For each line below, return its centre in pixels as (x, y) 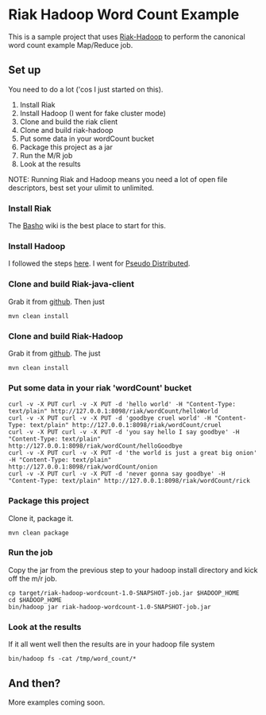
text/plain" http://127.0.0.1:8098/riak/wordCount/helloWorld (113, 411)
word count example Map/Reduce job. (71, 45)
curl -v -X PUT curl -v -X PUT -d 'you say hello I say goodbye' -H (124, 432)
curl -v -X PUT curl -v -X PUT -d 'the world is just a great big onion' (133, 453)
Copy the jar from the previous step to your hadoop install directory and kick (133, 569)
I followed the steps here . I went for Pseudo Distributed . (99, 263)
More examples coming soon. (57, 702)
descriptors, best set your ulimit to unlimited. (81, 188)
